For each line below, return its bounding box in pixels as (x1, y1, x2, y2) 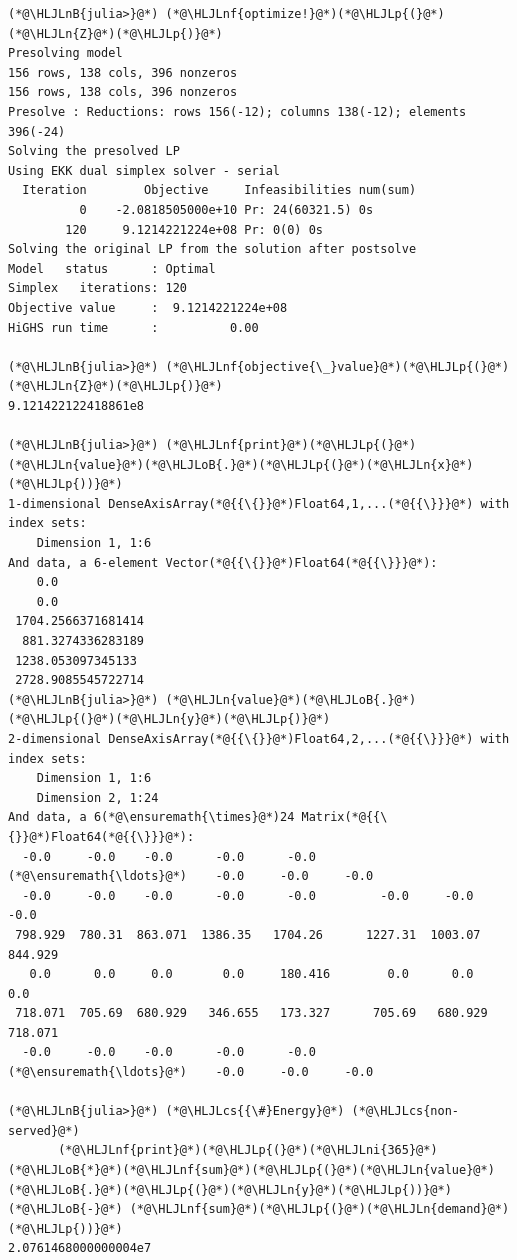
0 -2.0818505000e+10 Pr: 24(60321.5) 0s (79, 202, 374, 217)
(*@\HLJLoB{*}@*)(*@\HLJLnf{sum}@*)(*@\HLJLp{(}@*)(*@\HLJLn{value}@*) (8, 1163, 495, 1178)
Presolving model (8, 46, 123, 61)
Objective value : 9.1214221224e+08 (8, 300, 288, 315)
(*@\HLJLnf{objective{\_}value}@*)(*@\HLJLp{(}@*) (165, 359, 510, 374)
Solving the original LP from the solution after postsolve (8, 242, 417, 257)
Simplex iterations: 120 (8, 281, 187, 296)
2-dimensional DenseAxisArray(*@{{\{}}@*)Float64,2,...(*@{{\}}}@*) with (8, 731, 510, 746)
